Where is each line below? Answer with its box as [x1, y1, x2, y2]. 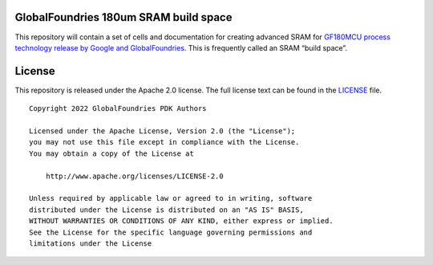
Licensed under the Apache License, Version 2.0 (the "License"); [29, 126, 296, 136]
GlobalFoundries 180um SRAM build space [14, 10, 233, 24]
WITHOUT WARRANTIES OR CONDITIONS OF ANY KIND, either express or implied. [29, 217, 334, 226]
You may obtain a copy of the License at [29, 149, 194, 158]
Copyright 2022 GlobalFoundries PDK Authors [29, 104, 208, 113]
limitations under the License [29, 238, 152, 248]
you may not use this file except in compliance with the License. [29, 137, 300, 147]
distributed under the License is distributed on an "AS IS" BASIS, [29, 205, 304, 214]
